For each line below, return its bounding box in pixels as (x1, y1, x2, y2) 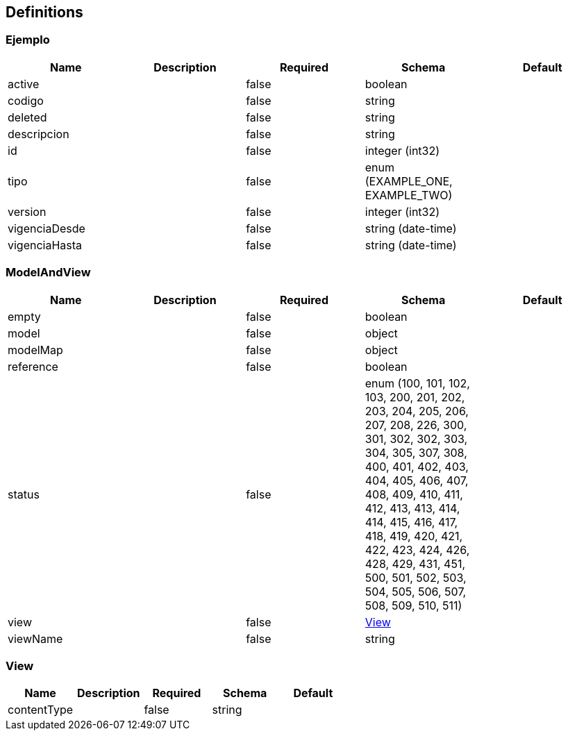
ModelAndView (6, 265, 91, 280)
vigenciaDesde (8, 221, 85, 235)
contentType (8, 703, 74, 717)
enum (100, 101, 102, (365, 376, 470, 390)
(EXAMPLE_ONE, (365, 174, 453, 188)
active (8, 76, 40, 91)
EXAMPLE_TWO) (365, 187, 453, 202)
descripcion (8, 126, 69, 141)
